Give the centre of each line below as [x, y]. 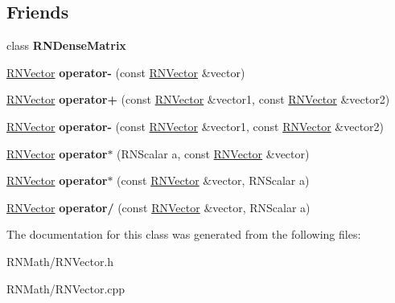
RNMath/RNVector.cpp [66, 288]
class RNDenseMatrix [66, 45]
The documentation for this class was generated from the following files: [184, 234]
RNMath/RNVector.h [60, 261]
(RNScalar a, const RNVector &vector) [213, 153]
